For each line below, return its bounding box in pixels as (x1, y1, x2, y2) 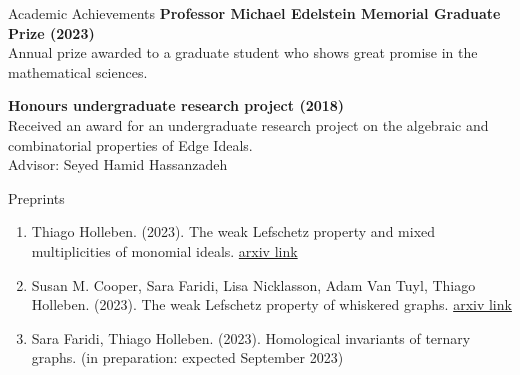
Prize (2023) (8, 22, 95, 43)
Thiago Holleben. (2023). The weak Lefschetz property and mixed (31, 221, 436, 242)
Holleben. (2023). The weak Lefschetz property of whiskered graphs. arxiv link (31, 294, 512, 315)
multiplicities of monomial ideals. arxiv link (31, 240, 298, 261)
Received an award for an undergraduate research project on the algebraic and (8, 114, 489, 135)
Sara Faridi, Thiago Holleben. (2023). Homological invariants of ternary (31, 327, 471, 348)
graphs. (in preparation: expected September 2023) (31, 347, 344, 368)
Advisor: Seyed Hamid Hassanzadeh (8, 154, 228, 175)
